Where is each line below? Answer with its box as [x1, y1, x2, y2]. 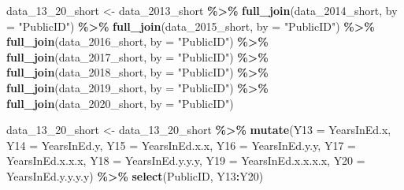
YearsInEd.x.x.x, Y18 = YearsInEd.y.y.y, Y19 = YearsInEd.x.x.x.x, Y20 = [6, 152, 365, 169]
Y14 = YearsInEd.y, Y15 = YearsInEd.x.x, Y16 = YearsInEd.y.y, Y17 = [6, 136, 356, 153]
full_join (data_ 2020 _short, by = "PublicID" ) [6, 95, 234, 111]
